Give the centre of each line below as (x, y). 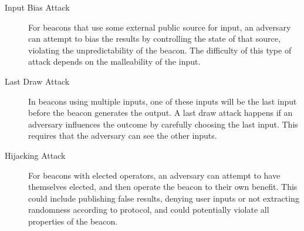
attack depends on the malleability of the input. (114, 61)
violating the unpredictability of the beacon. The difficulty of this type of (160, 50)
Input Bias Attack (37, 7)
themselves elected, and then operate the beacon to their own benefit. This (163, 187)
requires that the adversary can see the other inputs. (123, 135)
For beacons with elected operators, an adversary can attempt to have (154, 175)
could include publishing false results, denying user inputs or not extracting (164, 198)
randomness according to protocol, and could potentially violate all (149, 210)
